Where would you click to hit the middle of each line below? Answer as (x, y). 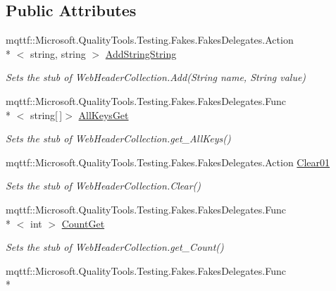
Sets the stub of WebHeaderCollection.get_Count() (115, 247)
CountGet (83, 223)
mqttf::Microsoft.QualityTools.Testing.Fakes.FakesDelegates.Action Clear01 (168, 162)
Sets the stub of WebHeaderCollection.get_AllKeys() (118, 138)
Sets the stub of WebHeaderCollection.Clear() (104, 186)
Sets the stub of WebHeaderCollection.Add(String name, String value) (156, 77)
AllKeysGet (104, 114)
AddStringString (141, 53)
